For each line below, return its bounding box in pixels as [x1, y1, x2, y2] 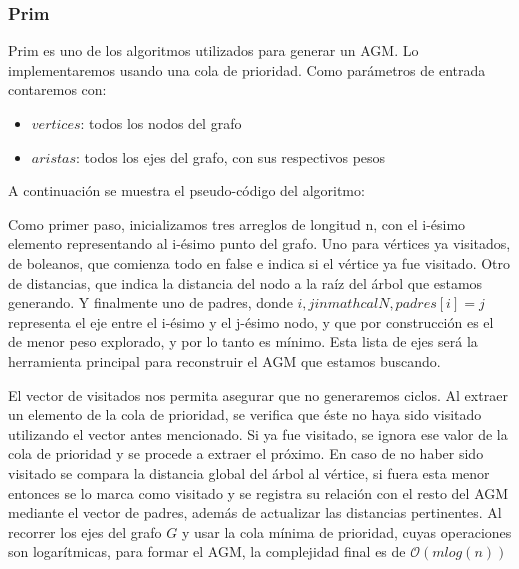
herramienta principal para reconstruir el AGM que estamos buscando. [8, 350, 441, 371]
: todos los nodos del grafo [80, 113, 242, 133]
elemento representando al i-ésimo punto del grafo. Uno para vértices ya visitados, [8, 233, 511, 254]
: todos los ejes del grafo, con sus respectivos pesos [76, 146, 386, 167]
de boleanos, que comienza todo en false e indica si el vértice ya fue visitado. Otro [8, 252, 511, 273]
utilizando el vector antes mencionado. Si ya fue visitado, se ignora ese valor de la [8, 423, 508, 444]
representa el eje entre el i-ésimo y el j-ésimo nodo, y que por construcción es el [8, 311, 494, 332]
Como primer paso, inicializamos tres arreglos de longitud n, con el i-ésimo [8, 213, 466, 234]
